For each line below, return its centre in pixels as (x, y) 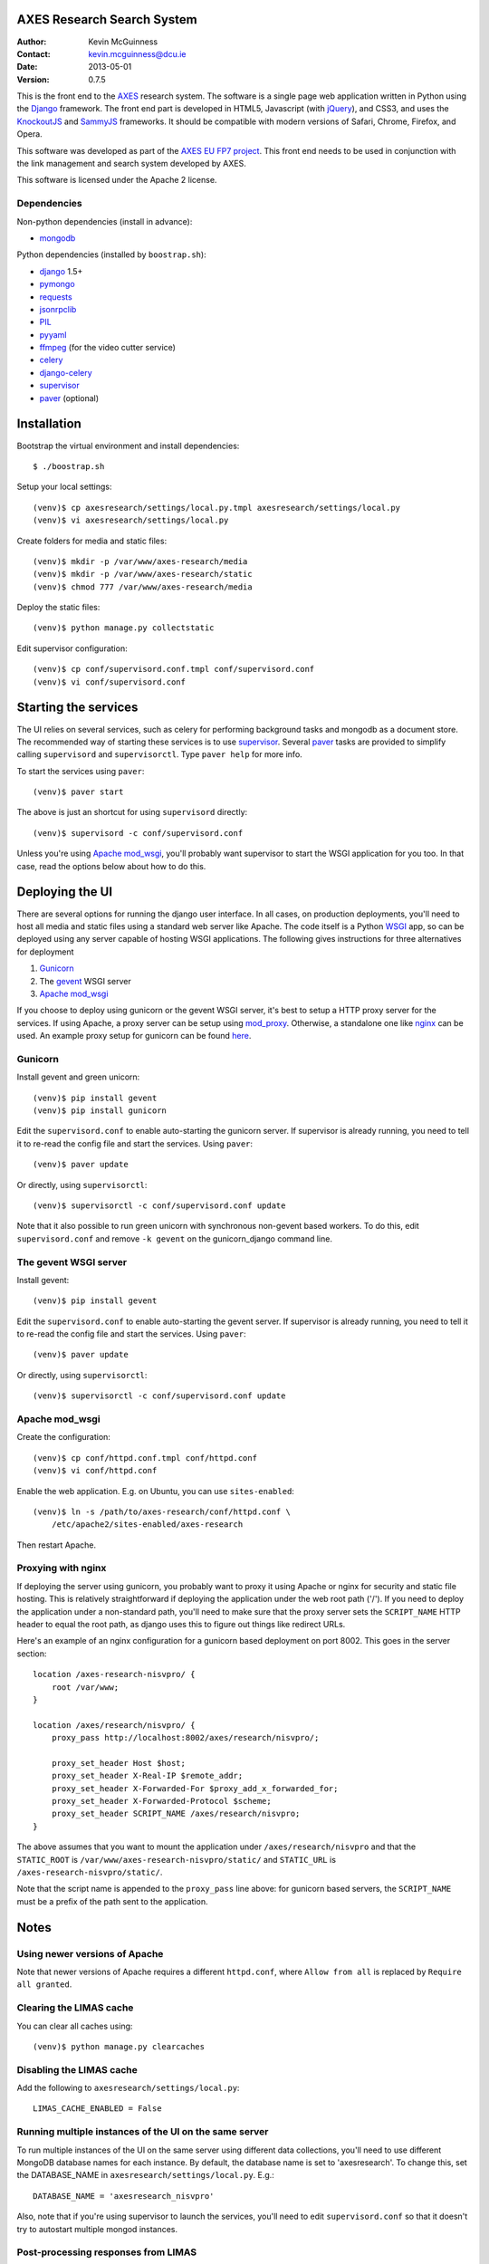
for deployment (45, 952)
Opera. (29, 134)
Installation (49, 424)
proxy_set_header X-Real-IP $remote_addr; (147, 1776)
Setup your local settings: (64, 487)
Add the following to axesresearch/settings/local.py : (128, 2088)
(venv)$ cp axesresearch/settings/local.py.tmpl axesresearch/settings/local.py (217, 508)
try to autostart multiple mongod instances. (97, 2229)
